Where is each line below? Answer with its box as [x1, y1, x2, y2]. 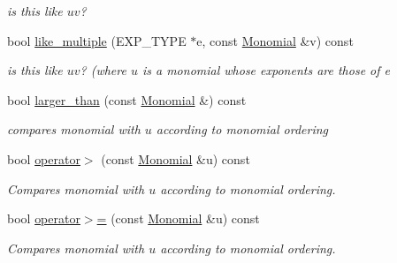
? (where [80, 61, 126, 79]
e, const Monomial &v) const [196, 31, 354, 49]
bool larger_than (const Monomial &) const [7, 90, 247, 109]
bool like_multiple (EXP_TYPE [7, 31, 187, 49]
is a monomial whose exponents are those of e [141, 61, 391, 79]
